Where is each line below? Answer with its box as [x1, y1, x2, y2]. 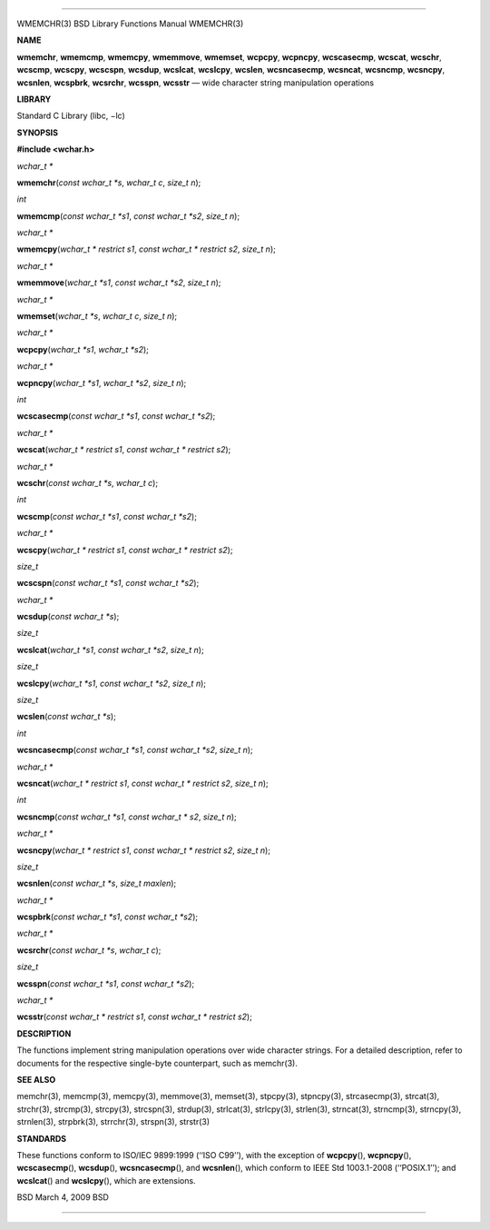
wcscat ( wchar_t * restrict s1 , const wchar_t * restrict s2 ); [16, 444, 231, 455]
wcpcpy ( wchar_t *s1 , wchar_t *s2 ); [16, 343, 150, 354]
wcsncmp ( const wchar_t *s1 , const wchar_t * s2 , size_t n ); [16, 811, 238, 822]
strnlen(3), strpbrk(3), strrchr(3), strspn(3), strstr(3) [16, 1116, 211, 1127]
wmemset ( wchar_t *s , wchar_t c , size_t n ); [16, 311, 178, 322]
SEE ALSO [16, 1075, 56, 1085]
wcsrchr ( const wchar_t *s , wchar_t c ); [16, 945, 162, 956]
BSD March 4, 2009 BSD [16, 1192, 109, 1203]
